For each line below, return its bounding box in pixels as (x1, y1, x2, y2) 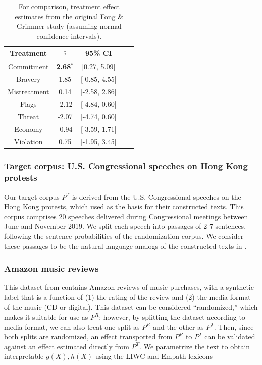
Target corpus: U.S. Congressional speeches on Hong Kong (4, 160, 248, 172)
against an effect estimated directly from (4, 341, 129, 351)
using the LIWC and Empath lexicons (95, 351, 213, 361)
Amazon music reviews (4, 262, 99, 274)
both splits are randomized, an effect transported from (4, 331, 173, 342)
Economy (14, 124, 43, 134)
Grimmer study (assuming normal (16, 21, 122, 31)
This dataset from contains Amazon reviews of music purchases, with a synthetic (4, 282, 254, 292)
